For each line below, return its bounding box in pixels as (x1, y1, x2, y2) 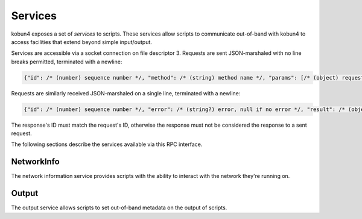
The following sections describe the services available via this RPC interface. (11, 141, 203, 148)
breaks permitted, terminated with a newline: (11, 58, 122, 65)
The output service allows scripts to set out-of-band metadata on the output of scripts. (11, 204, 227, 211)
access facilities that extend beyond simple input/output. (11, 38, 152, 45)
